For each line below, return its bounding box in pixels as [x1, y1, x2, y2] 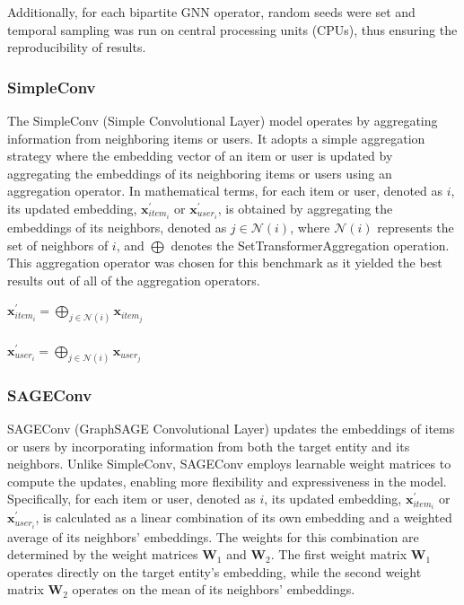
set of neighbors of [7, 235, 109, 254]
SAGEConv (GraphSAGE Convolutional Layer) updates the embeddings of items [7, 418, 455, 437]
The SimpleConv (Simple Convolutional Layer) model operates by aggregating [7, 111, 438, 129]
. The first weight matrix [270, 545, 407, 564]
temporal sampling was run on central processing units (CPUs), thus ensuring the [7, 20, 458, 39]
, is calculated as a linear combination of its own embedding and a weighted [35, 508, 452, 527]
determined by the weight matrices [7, 545, 198, 564]
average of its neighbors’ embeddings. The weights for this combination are [7, 527, 419, 546]
